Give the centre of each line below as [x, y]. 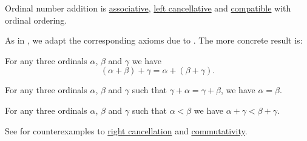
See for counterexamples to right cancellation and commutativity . [126, 130]
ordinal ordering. [36, 20]
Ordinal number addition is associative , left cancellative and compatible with [148, 8]
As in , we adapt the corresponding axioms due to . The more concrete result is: [154, 40]
